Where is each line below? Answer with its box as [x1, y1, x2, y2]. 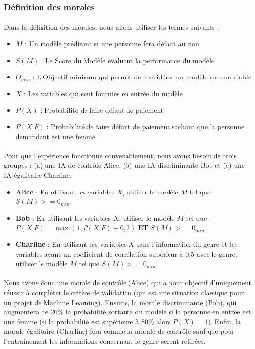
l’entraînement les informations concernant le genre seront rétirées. [4, 335, 206, 346]
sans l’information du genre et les [136, 238, 238, 249]
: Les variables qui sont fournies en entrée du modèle [24, 88, 183, 98]
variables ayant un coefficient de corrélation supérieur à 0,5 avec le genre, [15, 248, 237, 259]
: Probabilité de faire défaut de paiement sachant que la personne [46, 121, 245, 131]
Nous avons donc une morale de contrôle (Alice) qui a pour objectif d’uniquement [4, 277, 252, 288]
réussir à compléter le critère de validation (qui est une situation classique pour [4, 287, 244, 297]
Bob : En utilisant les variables [15, 212, 111, 223]
